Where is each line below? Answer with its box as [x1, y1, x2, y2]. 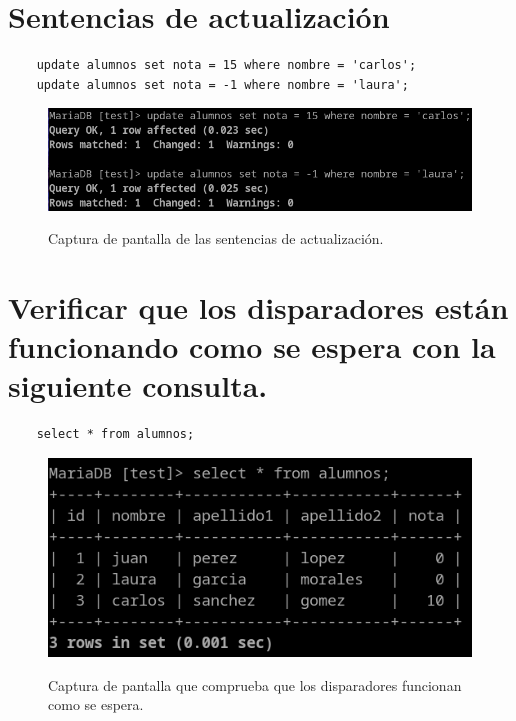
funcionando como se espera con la [8, 326, 496, 367]
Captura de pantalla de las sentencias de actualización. [48, 228, 384, 249]
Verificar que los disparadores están [8, 286, 509, 327]
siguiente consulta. [8, 365, 268, 406]
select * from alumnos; [36, 427, 195, 442]
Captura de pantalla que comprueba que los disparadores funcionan [48, 674, 462, 695]
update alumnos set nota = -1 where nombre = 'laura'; [36, 77, 409, 92]
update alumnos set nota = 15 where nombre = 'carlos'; [36, 58, 417, 73]
